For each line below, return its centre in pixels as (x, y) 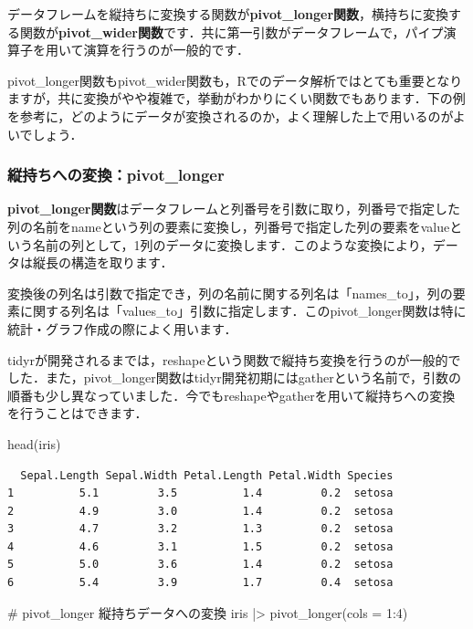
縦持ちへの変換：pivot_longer (116, 175)
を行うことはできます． (78, 413)
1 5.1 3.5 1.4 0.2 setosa (200, 493)
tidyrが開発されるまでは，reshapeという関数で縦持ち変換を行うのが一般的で (234, 359)
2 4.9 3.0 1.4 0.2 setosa (200, 511)
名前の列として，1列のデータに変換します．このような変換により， (232, 244)
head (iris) (34, 443)
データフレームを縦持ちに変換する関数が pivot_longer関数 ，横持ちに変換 (228, 14)
